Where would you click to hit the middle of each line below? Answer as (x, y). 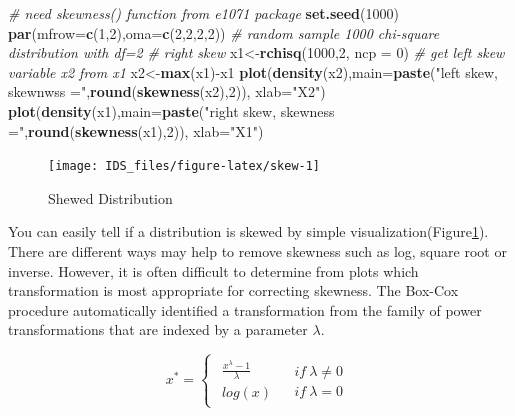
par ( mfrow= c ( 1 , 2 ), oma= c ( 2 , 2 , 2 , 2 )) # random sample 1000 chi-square (224, 32)
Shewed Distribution (110, 197)
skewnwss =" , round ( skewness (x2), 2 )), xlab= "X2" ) (167, 91)
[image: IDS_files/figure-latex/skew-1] (184, 166)
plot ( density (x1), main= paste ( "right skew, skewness (171, 110)
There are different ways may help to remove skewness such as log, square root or (257, 251)
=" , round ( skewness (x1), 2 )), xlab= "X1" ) (136, 130)
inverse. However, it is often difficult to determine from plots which (213, 270)
